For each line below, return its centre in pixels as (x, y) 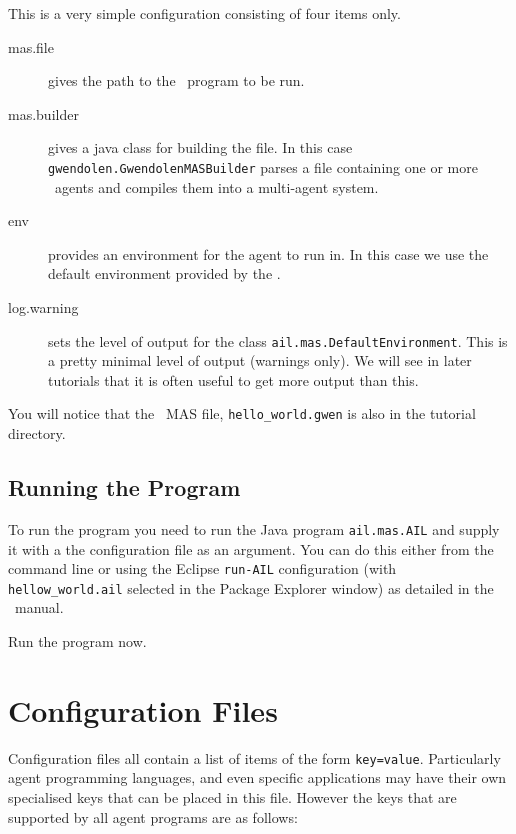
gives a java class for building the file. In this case (200, 147)
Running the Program (124, 487)
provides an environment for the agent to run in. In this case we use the (268, 253)
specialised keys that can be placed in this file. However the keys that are (232, 797)
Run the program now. (77, 641)
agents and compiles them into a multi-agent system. (216, 186)
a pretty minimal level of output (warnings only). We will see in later (260, 360)
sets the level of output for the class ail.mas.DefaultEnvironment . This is (278, 340)
